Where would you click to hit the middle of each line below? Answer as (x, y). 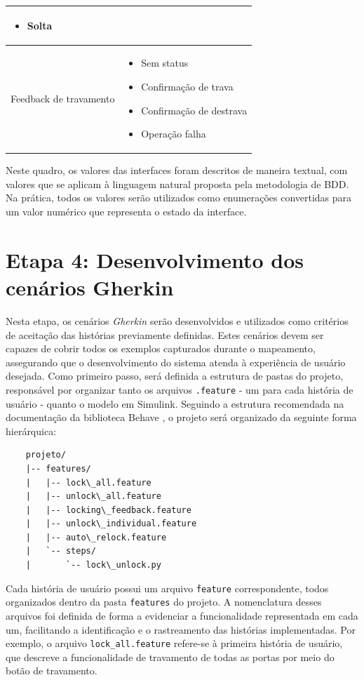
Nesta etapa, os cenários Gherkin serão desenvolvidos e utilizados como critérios (177, 320)
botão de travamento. (52, 671)
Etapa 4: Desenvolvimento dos (155, 259)
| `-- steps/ (61, 551)
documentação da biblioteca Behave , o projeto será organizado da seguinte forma (181, 417)
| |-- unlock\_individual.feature (111, 524)
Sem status (165, 63)
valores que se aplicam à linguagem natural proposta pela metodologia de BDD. (177, 184)
